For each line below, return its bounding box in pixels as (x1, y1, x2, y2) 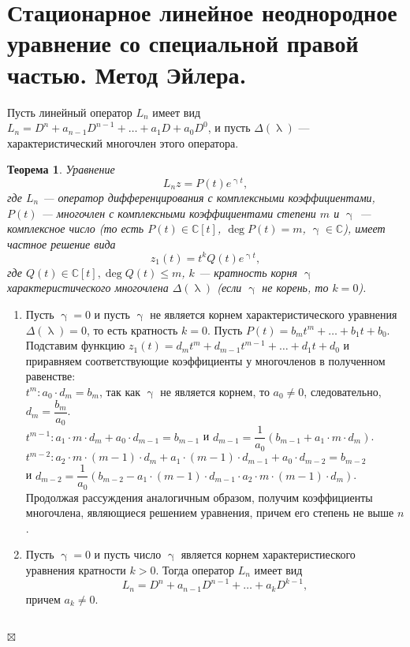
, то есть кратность (86, 321, 178, 338)
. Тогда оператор (155, 562, 235, 578)
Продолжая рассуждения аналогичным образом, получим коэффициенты (25, 488, 373, 505)
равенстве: (25, 368, 76, 384)
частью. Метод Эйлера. (7, 58, 247, 90)
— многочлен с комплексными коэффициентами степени (41, 204, 316, 221)
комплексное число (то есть (7, 220, 144, 237)
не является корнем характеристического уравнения (150, 306, 397, 323)
